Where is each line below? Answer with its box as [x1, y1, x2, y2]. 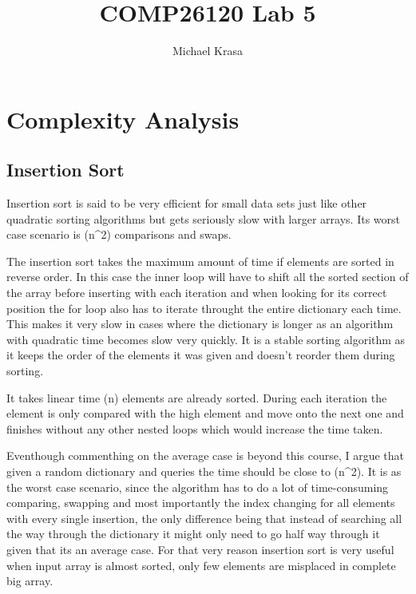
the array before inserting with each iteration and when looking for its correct [6, 284, 387, 301]
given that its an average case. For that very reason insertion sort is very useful [6, 541, 394, 557]
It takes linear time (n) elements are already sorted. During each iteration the [6, 389, 387, 406]
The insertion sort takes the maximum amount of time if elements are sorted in [6, 252, 394, 269]
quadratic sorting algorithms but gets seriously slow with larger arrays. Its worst [6, 210, 400, 227]
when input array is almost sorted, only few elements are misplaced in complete [6, 556, 396, 573]
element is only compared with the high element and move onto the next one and [6, 405, 404, 422]
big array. [6, 572, 53, 589]
